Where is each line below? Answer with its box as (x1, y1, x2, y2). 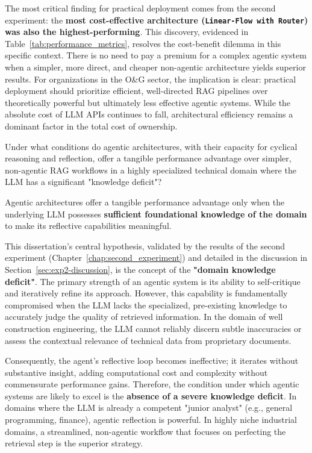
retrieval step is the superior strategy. (5, 437, 143, 449)
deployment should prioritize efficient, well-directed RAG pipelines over (5, 84, 268, 97)
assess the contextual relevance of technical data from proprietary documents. (5, 334, 292, 346)
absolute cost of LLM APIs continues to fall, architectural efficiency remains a (5, 108, 293, 120)
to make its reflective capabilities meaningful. (5, 219, 172, 232)
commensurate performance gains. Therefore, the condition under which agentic (5, 378, 299, 390)
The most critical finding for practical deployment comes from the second (5, 2, 276, 14)
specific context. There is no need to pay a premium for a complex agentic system (5, 49, 307, 61)
